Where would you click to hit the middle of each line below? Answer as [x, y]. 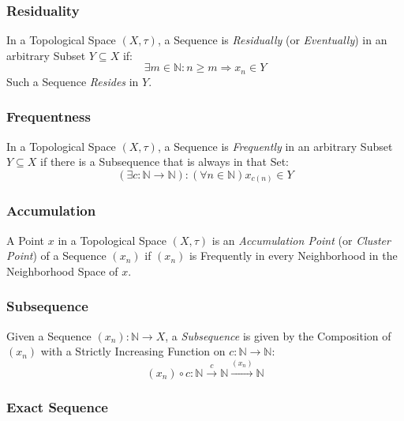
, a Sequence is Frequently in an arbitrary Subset [275, 146]
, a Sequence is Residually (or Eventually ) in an [272, 40]
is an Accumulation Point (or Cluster [301, 240]
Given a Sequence [49, 335]
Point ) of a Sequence [56, 256]
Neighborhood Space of [62, 271]
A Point [26, 240]
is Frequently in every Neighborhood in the [293, 256]
